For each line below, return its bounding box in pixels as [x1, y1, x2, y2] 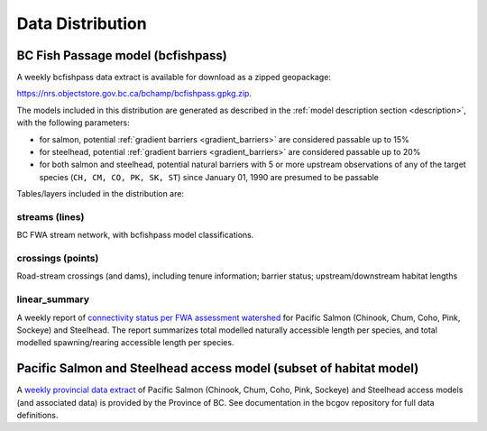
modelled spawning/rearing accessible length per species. [16, 337, 234, 348]
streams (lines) [16, 210, 85, 223]
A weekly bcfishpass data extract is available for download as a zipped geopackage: [16, 72, 331, 83]
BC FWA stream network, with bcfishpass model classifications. [16, 230, 254, 241]
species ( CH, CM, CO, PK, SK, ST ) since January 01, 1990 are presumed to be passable [39, 171, 379, 182]
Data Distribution [16, 14, 148, 33]
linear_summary [16, 293, 90, 306]
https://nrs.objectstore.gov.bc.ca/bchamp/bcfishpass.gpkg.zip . [16, 88, 253, 99]
